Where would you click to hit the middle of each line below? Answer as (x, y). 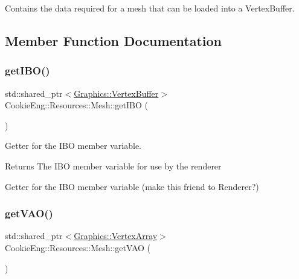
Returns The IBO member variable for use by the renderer (113, 166)
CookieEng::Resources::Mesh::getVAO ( (78, 247)
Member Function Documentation (114, 40)
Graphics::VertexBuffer (116, 93)
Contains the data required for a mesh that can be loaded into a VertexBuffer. (150, 8)
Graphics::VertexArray (116, 236)
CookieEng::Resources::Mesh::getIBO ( (76, 105)
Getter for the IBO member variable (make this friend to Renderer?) (132, 186)
